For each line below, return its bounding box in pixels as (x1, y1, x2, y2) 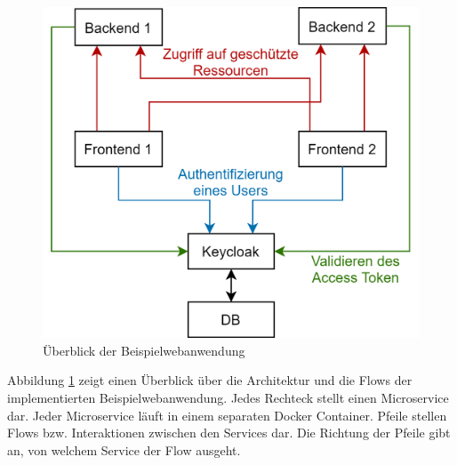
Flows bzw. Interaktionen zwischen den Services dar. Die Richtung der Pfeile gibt (7, 423, 451, 442)
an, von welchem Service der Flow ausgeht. (7, 440, 241, 459)
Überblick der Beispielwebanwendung (43, 341, 245, 359)
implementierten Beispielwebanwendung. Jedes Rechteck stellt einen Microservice (7, 389, 449, 407)
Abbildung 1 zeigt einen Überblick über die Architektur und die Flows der (7, 371, 413, 389)
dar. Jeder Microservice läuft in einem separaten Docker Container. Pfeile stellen (7, 405, 447, 424)
